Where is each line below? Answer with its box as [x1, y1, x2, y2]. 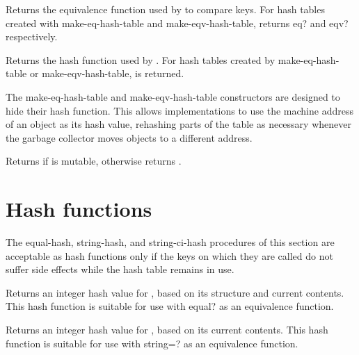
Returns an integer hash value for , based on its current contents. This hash [6, 322, 328, 337]
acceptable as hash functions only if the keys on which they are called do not [6, 248, 333, 263]
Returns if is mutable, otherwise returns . [6, 154, 182, 168]
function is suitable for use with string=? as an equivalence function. [6, 336, 298, 350]
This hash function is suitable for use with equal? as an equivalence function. [6, 299, 334, 313]
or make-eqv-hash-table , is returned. [30, 66, 184, 81]
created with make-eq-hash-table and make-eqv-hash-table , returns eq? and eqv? [6, 15, 349, 30]
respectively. [6, 29, 58, 44]
